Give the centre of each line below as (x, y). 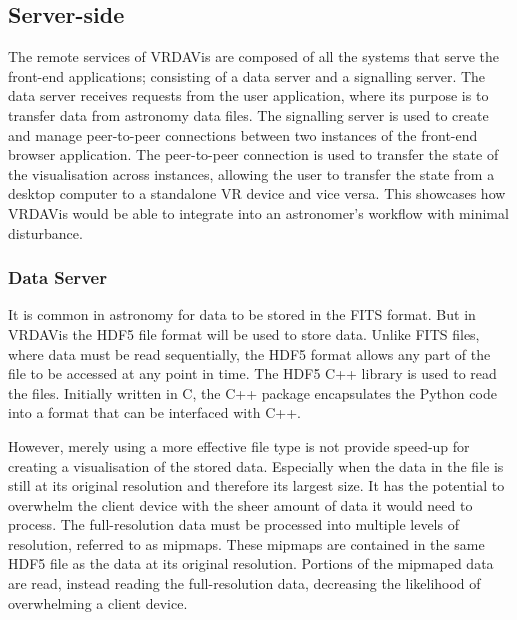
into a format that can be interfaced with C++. (154, 412)
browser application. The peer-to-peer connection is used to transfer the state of (253, 154)
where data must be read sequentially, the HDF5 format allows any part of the (249, 353)
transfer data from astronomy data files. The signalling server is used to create (248, 114)
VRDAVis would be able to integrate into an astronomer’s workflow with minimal (258, 212)
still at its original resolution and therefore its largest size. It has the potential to (256, 485)
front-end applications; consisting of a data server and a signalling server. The (247, 75)
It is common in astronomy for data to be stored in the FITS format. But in (242, 314)
